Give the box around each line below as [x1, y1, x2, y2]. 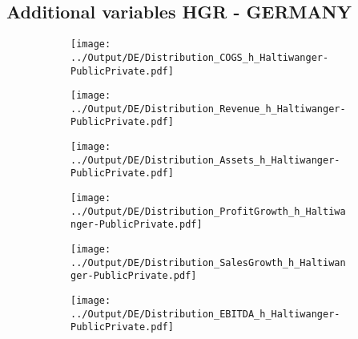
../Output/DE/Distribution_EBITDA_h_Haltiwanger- [70, 308, 340, 320]
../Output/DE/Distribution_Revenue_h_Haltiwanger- [70, 103, 346, 115]
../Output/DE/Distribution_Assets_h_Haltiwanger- [70, 154, 340, 166]
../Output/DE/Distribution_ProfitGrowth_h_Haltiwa [70, 205, 346, 217]
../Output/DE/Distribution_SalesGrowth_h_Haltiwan [70, 256, 346, 268]
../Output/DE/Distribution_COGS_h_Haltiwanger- [70, 51, 329, 63]
